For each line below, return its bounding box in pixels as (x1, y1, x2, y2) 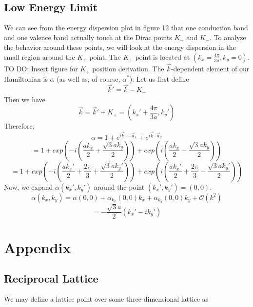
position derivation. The (92, 64, 164, 74)
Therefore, (4, 121, 35, 131)
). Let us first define (129, 73, 189, 84)
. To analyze (210, 32, 246, 42)
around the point (94, 181, 145, 192)
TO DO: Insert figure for (4, 64, 78, 74)
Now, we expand (4, 181, 53, 192)
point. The (89, 51, 121, 62)
